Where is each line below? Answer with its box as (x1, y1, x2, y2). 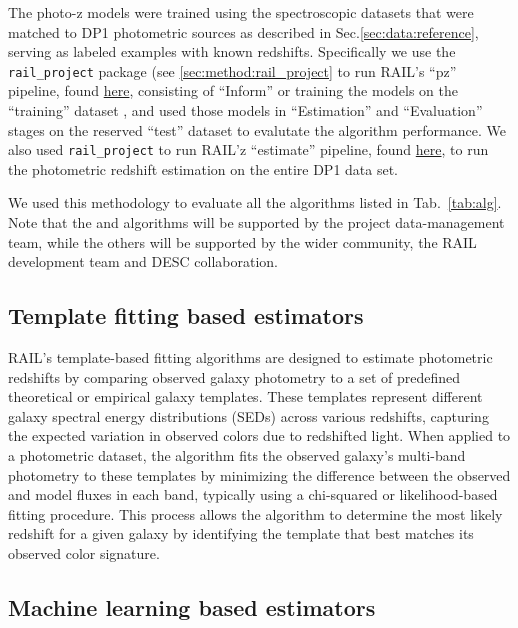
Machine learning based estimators (8, 591, 376, 622)
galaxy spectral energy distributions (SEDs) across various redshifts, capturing (8, 405, 489, 426)
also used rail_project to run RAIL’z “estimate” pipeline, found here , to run (8, 139, 489, 160)
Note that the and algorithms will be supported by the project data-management (8, 212, 505, 233)
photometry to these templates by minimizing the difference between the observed (8, 464, 511, 485)
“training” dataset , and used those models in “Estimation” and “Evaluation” (8, 100, 483, 121)
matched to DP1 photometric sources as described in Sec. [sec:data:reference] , (8, 21, 479, 42)
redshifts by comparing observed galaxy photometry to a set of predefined (8, 366, 461, 387)
